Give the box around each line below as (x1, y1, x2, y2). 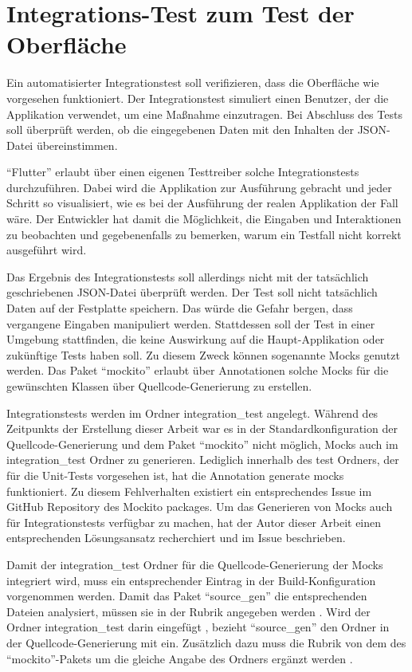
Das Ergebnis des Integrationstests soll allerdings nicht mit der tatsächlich (6, 268, 369, 285)
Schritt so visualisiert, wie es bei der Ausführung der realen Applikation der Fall (6, 195, 398, 211)
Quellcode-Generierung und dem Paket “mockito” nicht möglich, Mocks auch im (6, 435, 398, 452)
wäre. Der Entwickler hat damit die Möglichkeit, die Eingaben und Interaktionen (6, 210, 402, 227)
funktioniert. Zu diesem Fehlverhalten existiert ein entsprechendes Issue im (6, 482, 372, 499)
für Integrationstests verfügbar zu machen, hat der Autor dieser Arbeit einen (6, 513, 382, 530)
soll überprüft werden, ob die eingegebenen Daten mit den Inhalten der (6, 121, 355, 138)
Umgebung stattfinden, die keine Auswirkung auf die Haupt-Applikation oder (6, 331, 385, 348)
